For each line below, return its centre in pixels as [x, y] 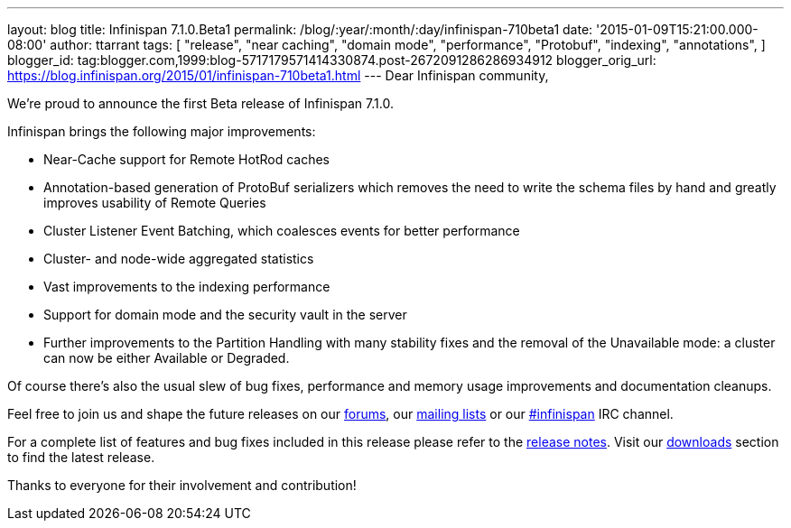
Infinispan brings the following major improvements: [162, 131]
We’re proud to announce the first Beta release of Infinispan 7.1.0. [200, 103]
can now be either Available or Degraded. [167, 358]
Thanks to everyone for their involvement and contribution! [182, 485]
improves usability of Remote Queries [155, 203]
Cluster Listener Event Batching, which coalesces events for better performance [282, 231]
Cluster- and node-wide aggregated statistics [179, 259]
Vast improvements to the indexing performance [187, 287]
